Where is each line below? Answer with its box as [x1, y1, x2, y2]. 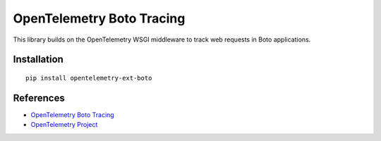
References [13, 92, 65, 104]
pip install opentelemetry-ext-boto [25, 74, 152, 82]
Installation [13, 54, 64, 66]
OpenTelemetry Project [30, 121, 98, 129]
